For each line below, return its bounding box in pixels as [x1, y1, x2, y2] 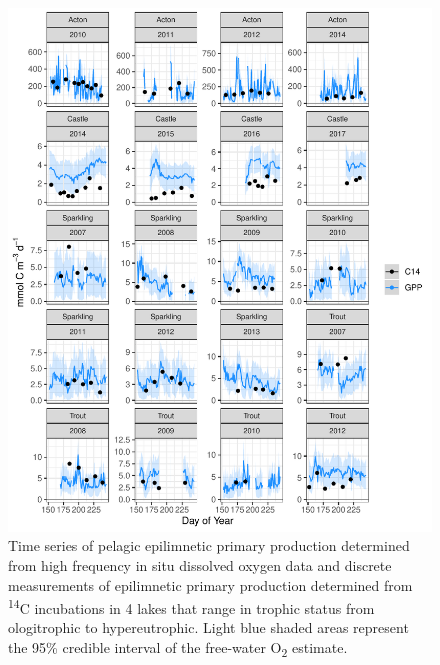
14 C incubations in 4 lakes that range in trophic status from [8, 595, 375, 618]
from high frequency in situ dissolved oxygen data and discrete [8, 554, 392, 575]
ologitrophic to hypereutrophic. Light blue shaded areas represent [8, 617, 409, 638]
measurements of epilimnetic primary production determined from [8, 574, 413, 595]
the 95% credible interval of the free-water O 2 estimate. [8, 636, 348, 660]
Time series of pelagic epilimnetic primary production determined [8, 535, 410, 556]
